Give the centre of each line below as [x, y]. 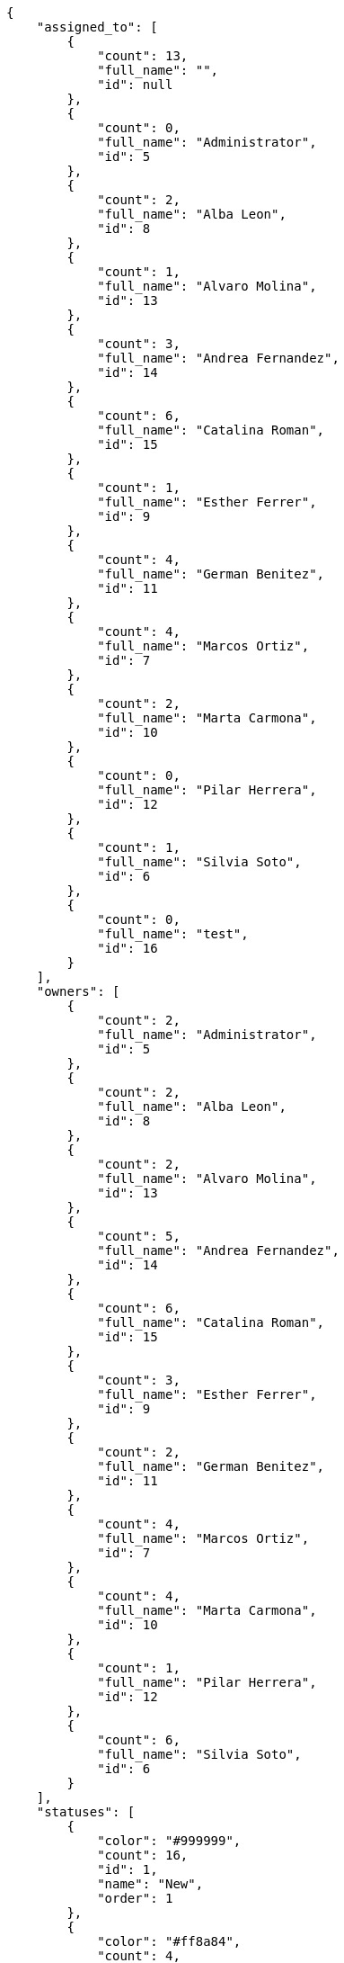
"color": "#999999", [169, 1841]
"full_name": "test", [173, 934]
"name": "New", [150, 1884]
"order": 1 [135, 1898]
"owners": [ [78, 991]
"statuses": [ [86, 1812]
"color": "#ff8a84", [169, 1941]
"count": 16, [143, 1855]
